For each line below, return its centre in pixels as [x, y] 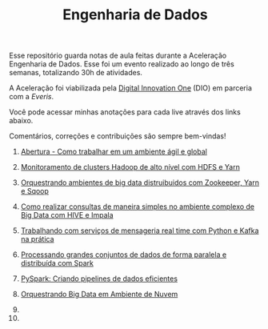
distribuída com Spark [57, 263]
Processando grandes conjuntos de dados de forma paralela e [124, 255]
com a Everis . [32, 97]
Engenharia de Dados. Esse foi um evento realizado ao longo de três [122, 64]
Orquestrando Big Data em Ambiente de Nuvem [99, 295]
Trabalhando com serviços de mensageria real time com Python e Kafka [140, 231]
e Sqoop [34, 191]
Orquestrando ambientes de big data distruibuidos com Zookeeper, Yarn [140, 183]
